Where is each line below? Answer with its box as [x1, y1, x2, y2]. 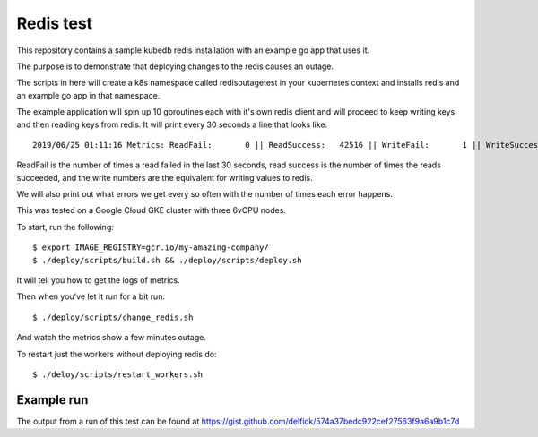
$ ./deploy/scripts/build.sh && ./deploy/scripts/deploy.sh [32, 255, 302, 265]
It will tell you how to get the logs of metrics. [16, 275, 180, 286]
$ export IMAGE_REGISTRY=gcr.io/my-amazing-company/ [32, 243, 269, 253]
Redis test [16, 13, 93, 33]
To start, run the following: [16, 221, 114, 232]
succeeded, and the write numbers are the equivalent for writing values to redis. [16, 172, 313, 183]
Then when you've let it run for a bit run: [16, 291, 166, 302]
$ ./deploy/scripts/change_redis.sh [32, 312, 194, 322]
